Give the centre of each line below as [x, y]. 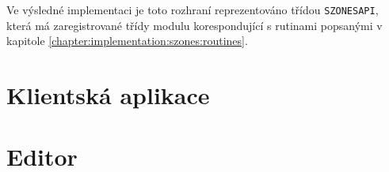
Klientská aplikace [108, 95]
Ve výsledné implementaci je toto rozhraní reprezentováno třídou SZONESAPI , [193, 9]
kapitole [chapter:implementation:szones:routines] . [127, 41]
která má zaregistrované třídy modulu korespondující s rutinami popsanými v [194, 25]
